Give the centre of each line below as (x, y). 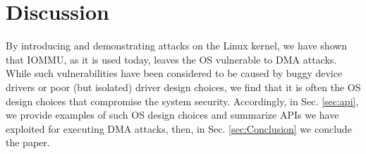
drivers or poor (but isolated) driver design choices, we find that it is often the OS (183, 87)
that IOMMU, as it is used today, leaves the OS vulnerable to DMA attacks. (171, 59)
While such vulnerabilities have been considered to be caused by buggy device (174, 73)
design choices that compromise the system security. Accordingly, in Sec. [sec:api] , (182, 101)
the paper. (28, 142)
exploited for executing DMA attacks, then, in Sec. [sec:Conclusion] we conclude (179, 128)
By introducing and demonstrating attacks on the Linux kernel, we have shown (177, 46)
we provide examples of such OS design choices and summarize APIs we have (172, 115)
